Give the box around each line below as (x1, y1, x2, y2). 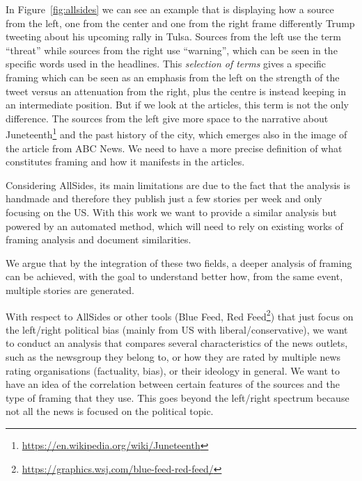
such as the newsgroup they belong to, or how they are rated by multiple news (6, 349, 341, 364)
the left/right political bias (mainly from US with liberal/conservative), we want (6, 322, 348, 336)
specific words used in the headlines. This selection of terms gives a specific (6, 56, 326, 71)
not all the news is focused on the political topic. (6, 404, 214, 418)
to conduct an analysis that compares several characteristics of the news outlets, (6, 336, 348, 350)
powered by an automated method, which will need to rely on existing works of (6, 218, 343, 233)
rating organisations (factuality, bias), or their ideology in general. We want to (6, 363, 340, 377)
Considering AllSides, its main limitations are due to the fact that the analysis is (6, 177, 350, 192)
